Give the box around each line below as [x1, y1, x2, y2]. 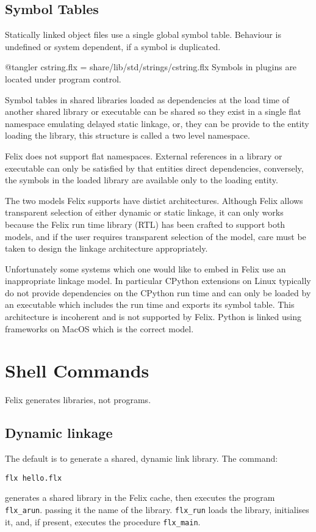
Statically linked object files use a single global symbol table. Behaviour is [5, 28, 281, 41]
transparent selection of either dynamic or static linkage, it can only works [5, 206, 284, 219]
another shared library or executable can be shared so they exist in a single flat [5, 105, 301, 118]
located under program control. [5, 72, 121, 85]
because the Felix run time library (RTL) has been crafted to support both [5, 217, 285, 230]
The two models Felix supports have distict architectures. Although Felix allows [5, 194, 303, 206]
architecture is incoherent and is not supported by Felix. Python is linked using [5, 310, 301, 323]
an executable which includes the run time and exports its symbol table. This [5, 298, 295, 311]
